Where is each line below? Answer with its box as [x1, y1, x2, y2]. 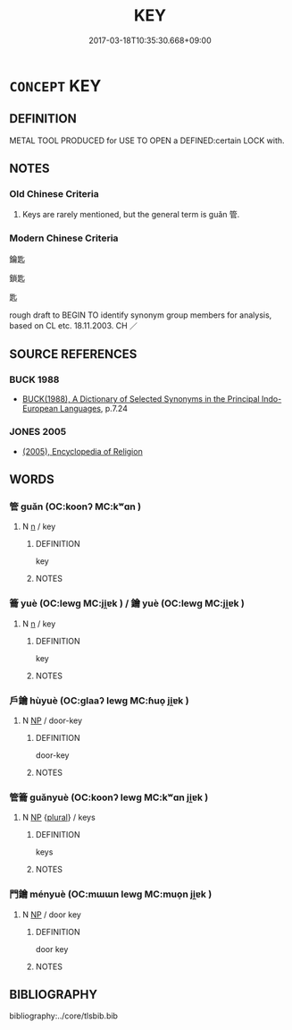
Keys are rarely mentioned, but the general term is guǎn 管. [21, 209, 240, 220]
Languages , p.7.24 [59, 404, 128, 414]
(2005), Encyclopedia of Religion [21, 446, 143, 456]
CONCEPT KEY [9, 75, 102, 96]
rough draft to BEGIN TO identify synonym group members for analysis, [9, 310, 272, 320]
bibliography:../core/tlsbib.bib [9, 1010, 119, 1021]
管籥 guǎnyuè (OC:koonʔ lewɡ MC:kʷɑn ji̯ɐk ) [9, 791, 209, 804]
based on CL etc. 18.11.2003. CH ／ [9, 319, 138, 331]
